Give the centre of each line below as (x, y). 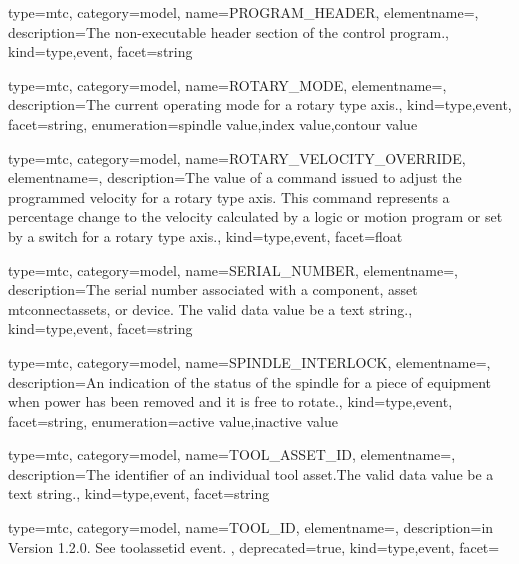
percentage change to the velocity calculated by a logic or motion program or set (255, 216)
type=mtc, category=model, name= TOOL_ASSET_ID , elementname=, (232, 454)
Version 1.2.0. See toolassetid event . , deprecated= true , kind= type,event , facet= (254, 546)
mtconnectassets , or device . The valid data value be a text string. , (210, 308)
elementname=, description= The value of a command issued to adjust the (235, 177)
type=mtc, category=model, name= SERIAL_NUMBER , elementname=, (233, 269)
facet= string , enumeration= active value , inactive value (173, 420)
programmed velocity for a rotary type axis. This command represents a (229, 196)
